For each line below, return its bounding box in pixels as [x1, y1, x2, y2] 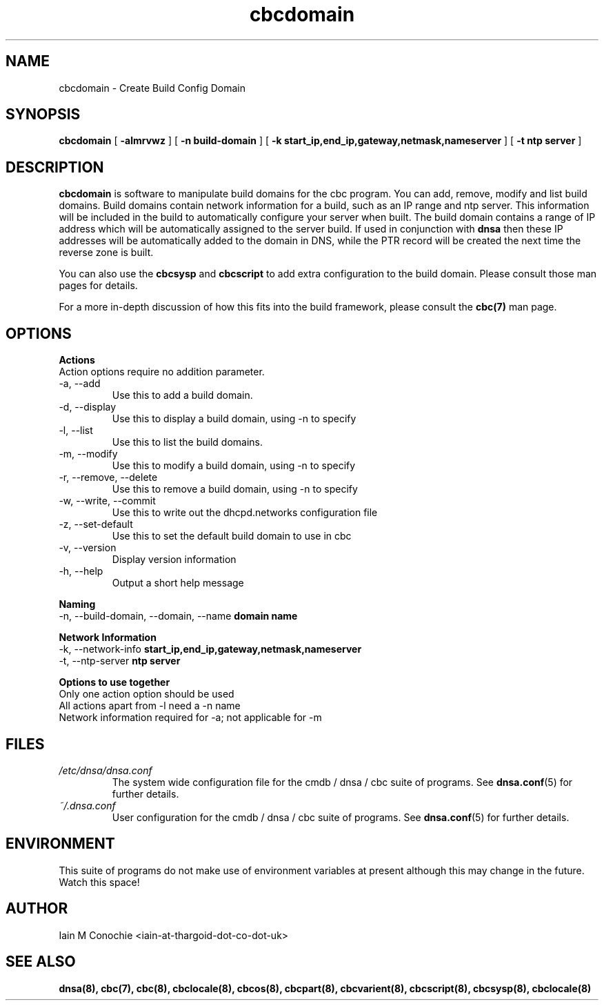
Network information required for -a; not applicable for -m [59, 711, 322, 724]
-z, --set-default [59, 518, 133, 531]
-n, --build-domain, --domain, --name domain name [59, 610, 298, 622]
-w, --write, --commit [59, 495, 156, 507]
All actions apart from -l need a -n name [59, 700, 241, 712]
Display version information [112, 553, 236, 566]
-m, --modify [59, 448, 118, 460]
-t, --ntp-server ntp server [59, 655, 181, 667]
